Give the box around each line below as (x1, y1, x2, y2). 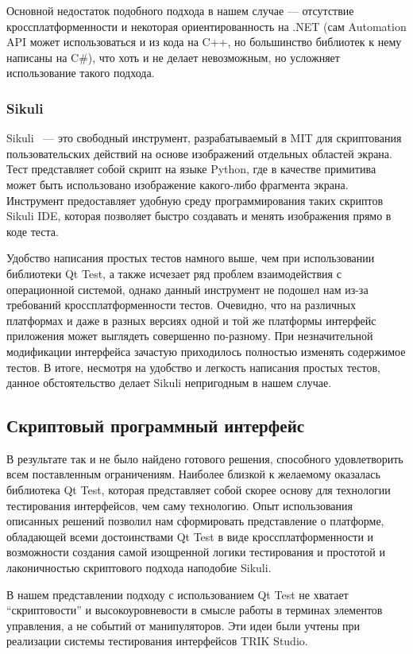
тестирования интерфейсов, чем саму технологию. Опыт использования (6, 497, 353, 513)
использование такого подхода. (6, 64, 155, 81)
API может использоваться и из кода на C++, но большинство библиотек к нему (6, 33, 402, 50)
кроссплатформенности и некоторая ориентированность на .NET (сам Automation (6, 17, 407, 34)
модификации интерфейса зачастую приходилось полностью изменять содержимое (6, 342, 406, 359)
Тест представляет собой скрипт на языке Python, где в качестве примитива (6, 161, 376, 177)
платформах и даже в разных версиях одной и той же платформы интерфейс (6, 312, 376, 328)
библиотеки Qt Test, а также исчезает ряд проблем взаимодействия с (6, 265, 342, 281)
